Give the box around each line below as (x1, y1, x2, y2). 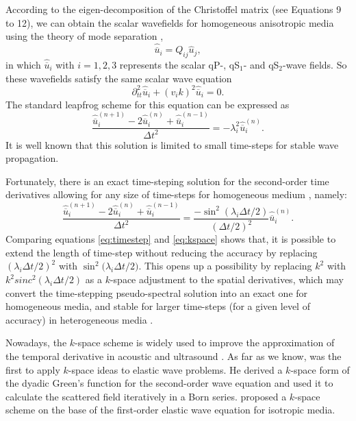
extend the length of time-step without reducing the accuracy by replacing (5, 245, 318, 259)
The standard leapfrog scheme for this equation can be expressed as (5, 97, 290, 111)
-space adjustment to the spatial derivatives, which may (110, 272, 344, 287)
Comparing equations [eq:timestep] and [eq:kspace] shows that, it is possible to (5, 232, 336, 246)
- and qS (243, 58, 279, 72)
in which (5, 58, 41, 72)
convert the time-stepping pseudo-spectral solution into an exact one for (5, 285, 308, 300)
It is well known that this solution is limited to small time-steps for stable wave (5, 137, 339, 152)
